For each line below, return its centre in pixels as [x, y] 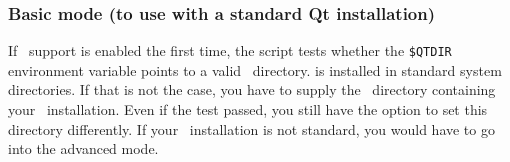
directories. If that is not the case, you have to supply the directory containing [252, 89]
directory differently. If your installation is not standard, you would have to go [251, 128]
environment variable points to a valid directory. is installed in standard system [255, 69]
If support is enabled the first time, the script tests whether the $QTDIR [230, 50]
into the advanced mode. [83, 148]
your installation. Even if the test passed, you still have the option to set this [248, 109]
